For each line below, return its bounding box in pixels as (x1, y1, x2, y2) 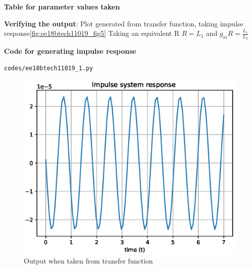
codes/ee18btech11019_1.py (4, 65, 93, 72)
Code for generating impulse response (4, 46, 136, 56)
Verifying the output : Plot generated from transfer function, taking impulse (4, 18, 244, 28)
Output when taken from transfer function (24, 256, 153, 266)
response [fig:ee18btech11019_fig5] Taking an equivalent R (4, 28, 179, 38)
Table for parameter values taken (4, 1, 120, 11)
